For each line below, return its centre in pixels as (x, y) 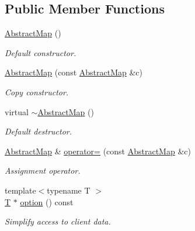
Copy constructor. (37, 92)
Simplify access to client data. (58, 221)
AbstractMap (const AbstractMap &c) (74, 72)
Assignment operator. (43, 170)
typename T (69, 190)
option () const (47, 201)
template (20, 190)
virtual (17, 111)
